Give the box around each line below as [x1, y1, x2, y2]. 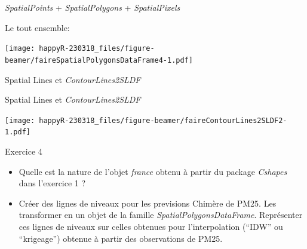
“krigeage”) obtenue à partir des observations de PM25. [19, 232, 223, 244]
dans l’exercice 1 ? [19, 177, 86, 189]
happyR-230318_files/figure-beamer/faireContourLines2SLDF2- [39, 116, 287, 125]
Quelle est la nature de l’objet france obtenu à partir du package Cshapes [19, 165, 287, 177]
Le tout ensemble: [5, 21, 70, 33]
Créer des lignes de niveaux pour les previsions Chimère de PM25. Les [19, 196, 277, 209]
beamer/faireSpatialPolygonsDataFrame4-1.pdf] [5, 56, 193, 64]
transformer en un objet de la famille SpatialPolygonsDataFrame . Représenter [19, 208, 303, 221]
